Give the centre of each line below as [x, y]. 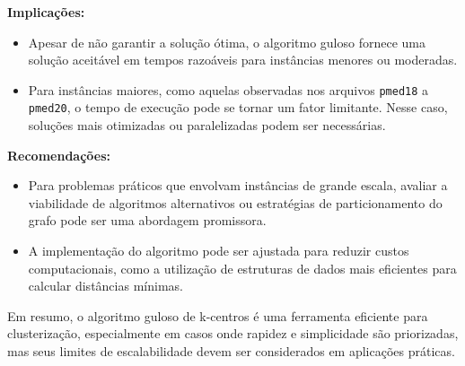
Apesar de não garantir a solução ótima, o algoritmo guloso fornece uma [227, 42]
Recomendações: [59, 155]
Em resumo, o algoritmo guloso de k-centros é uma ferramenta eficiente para [218, 315]
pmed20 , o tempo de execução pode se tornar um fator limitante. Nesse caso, [238, 107]
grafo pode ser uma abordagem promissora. [147, 220]
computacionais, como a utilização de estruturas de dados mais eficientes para [242, 268]
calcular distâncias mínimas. [105, 286]
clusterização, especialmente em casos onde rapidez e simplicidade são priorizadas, [233, 333]
